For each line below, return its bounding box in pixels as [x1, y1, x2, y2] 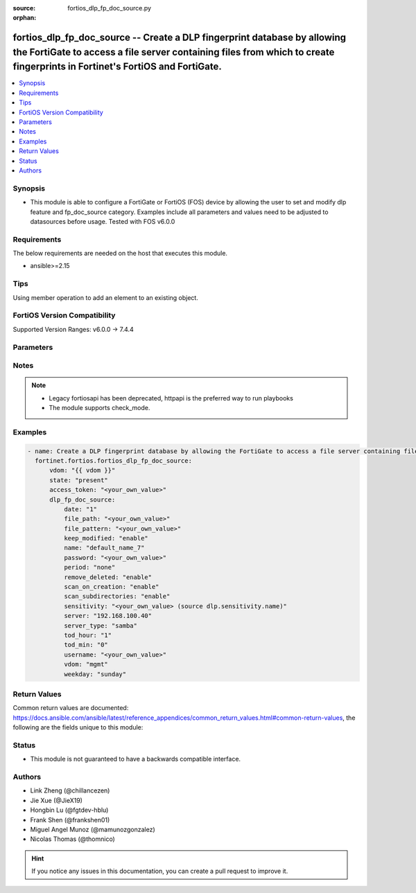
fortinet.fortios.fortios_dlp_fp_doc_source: [35, 457, 192, 464]
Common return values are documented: [12, 704, 129, 712]
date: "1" [63, 505, 97, 513]
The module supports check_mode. [49, 404, 150, 412]
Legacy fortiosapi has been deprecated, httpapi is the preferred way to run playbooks [49, 394, 294, 402]
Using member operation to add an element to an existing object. [12, 293, 199, 301]
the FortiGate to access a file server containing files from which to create [12, 46, 335, 58]
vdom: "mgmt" [63, 660, 109, 669]
